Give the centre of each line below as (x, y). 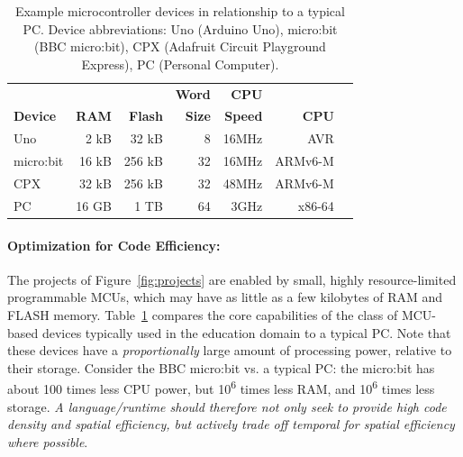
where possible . (48, 441)
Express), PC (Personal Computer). (180, 64)
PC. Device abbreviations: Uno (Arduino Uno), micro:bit (180, 28)
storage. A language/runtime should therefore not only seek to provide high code (227, 406)
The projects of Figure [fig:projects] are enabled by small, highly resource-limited (232, 279)
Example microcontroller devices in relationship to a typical (180, 11)
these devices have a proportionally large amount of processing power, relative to (230, 350)
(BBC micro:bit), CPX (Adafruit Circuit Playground (180, 46)
